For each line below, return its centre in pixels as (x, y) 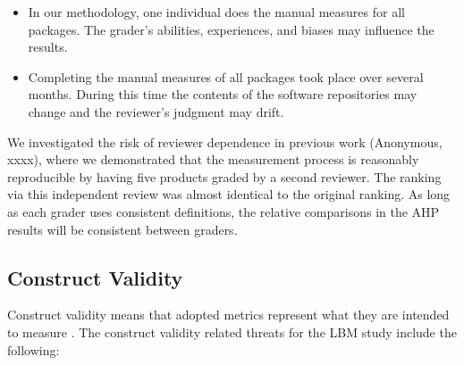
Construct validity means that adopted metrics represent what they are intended (228, 315)
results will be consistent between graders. (122, 229)
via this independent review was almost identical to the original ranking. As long (229, 194)
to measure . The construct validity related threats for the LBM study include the (232, 332)
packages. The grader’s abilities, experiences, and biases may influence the (231, 29)
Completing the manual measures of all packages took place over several (226, 76)
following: (34, 349)
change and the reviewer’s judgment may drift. (156, 111)
